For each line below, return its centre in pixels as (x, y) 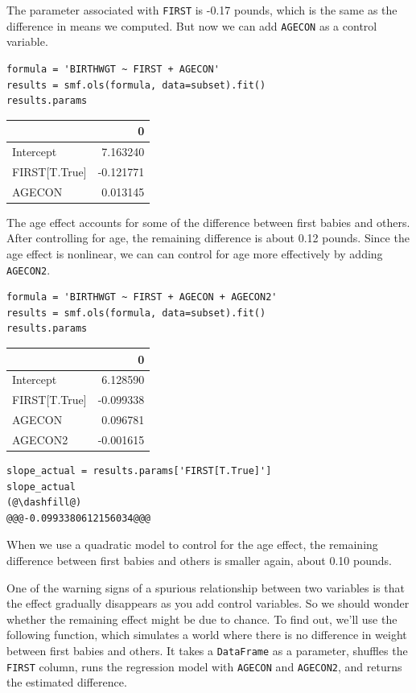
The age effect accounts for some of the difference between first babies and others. (208, 222)
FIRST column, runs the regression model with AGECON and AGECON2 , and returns (204, 666)
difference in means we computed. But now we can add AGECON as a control (192, 25)
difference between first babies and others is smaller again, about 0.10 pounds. (199, 560)
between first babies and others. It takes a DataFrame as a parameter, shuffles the (207, 650)
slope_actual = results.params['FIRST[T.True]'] (139, 471)
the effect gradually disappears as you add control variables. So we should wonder (208, 603)
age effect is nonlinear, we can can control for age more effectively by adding (195, 254)
